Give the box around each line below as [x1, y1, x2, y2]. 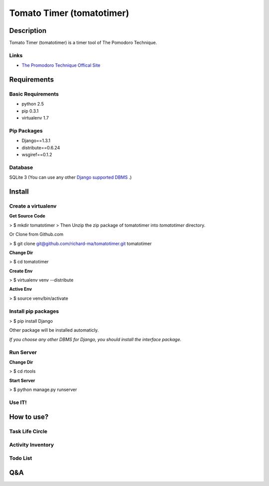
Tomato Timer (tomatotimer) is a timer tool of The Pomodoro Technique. [9, 40, 157, 46]
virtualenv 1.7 [21, 115, 49, 121]
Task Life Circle [9, 428, 47, 435]
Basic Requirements [9, 90, 59, 97]
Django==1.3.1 [21, 137, 51, 144]
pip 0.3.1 [21, 108, 39, 114]
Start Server [9, 377, 35, 383]
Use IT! [9, 399, 27, 406]
